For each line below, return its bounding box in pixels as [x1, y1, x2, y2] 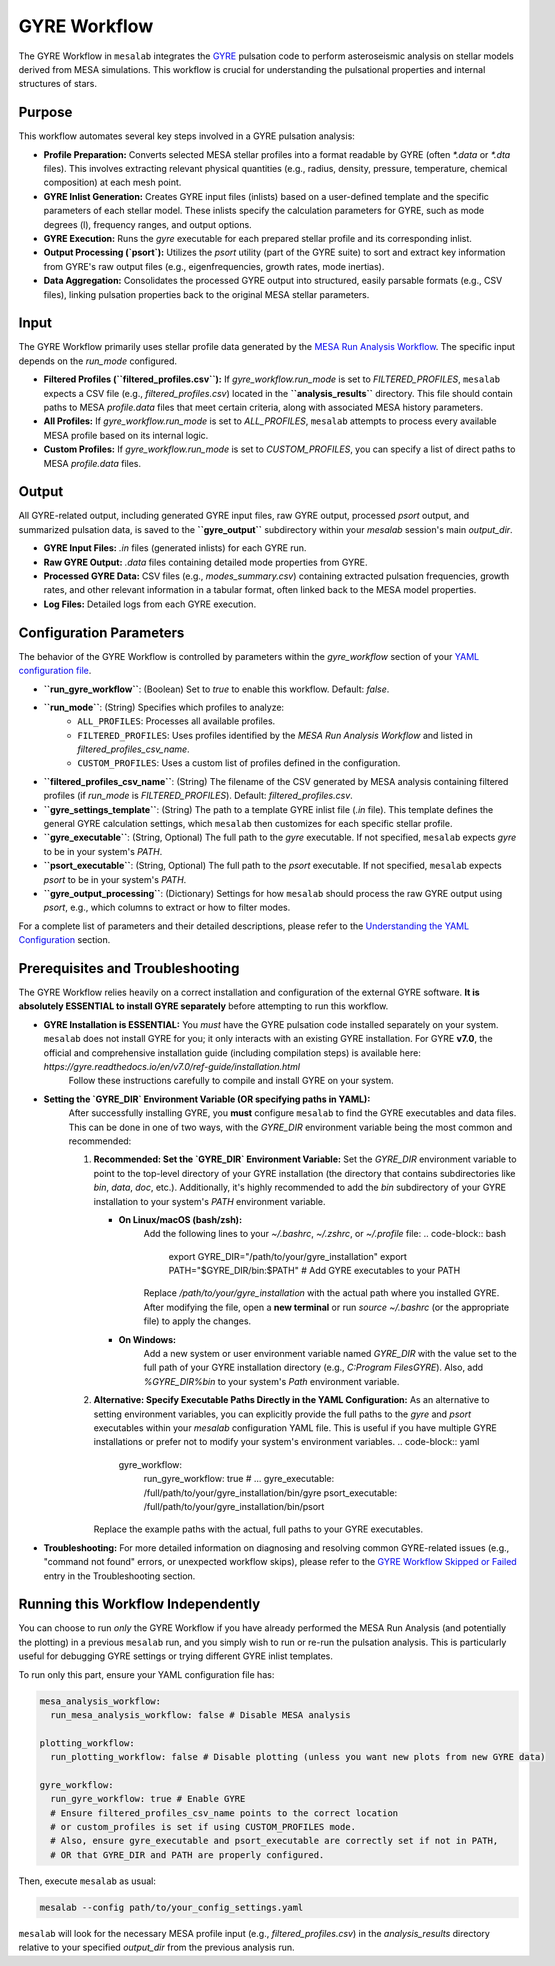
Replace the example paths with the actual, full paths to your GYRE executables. [93, 1523, 424, 1535]
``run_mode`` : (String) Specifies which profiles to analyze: [43, 701, 285, 713]
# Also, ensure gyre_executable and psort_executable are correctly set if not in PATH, [50, 1835, 499, 1847]
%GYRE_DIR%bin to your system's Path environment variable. [143, 1375, 400, 1387]
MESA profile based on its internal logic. [43, 429, 209, 441]
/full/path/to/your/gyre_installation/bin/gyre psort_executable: [143, 1486, 398, 1499]
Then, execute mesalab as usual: [18, 1875, 157, 1887]
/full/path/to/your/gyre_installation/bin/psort [143, 1500, 325, 1512]
